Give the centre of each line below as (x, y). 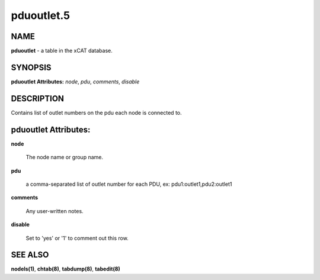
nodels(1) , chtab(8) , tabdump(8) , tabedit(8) (66, 269)
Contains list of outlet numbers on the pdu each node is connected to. (96, 112)
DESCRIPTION (38, 99)
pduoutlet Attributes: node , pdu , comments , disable (75, 81)
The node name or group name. (65, 157)
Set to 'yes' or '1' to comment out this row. (77, 238)
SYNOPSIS (31, 67)
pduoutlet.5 (41, 15)
